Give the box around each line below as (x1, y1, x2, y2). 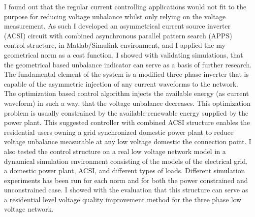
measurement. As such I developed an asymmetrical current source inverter (4, 21, 231, 31)
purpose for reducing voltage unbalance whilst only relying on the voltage (4, 11, 226, 21)
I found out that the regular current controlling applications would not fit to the (4, 1, 247, 11)
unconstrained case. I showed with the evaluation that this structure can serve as (4, 185, 249, 195)
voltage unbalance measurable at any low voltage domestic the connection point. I (4, 136, 252, 147)
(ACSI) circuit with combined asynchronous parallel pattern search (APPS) (4, 30, 232, 40)
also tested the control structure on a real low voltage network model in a (4, 146, 226, 156)
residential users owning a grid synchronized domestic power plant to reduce (4, 126, 234, 137)
